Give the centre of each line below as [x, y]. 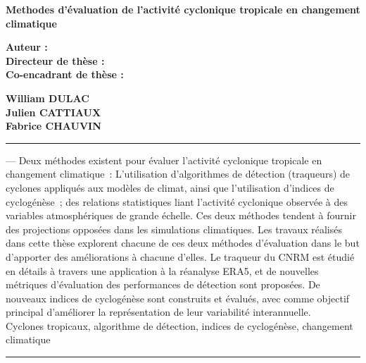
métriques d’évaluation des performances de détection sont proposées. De [163, 284]
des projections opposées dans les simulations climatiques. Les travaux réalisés [174, 229]
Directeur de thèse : [55, 60]
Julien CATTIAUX [53, 112]
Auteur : [27, 47]
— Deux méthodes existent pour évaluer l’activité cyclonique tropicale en [164, 160]
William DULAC [48, 98]
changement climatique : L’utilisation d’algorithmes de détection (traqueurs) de [178, 174]
